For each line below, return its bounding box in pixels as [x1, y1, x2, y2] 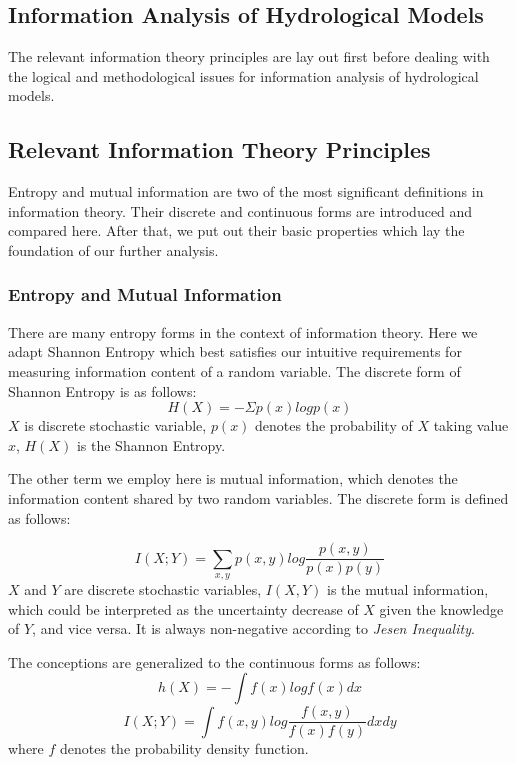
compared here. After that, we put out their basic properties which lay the [8, 220, 465, 241]
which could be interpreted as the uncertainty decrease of [8, 598, 359, 619]
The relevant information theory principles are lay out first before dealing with [8, 46, 490, 67]
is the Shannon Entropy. [76, 434, 226, 455]
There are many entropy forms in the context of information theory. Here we [8, 321, 478, 342]
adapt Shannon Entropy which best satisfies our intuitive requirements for [8, 341, 462, 362]
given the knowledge [379, 598, 504, 619]
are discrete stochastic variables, [64, 578, 262, 599]
